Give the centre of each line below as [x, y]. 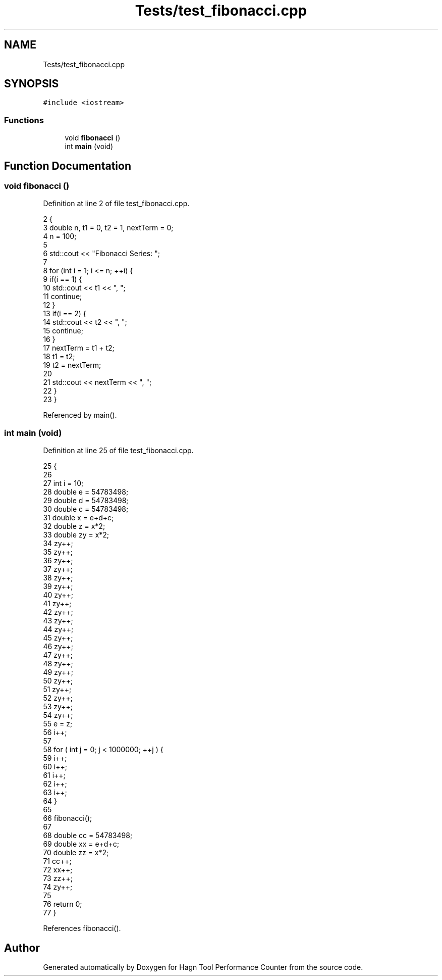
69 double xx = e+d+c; [81, 844]
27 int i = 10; [63, 483]
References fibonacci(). [82, 928]
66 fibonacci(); [68, 818]
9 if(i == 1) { [63, 279]
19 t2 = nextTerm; [72, 365]
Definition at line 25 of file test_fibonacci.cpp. [118, 451]
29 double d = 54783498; [86, 501]
